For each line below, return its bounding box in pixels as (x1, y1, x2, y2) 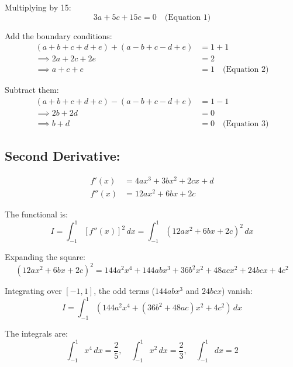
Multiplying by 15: (5, 1, 71, 13)
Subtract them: (5, 84, 59, 96)
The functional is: (5, 208, 68, 220)
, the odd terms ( (94, 285, 155, 297)
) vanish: (222, 285, 253, 297)
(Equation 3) (223, 119, 269, 128)
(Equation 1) (164, 13, 211, 22)
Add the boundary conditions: (5, 29, 112, 41)
